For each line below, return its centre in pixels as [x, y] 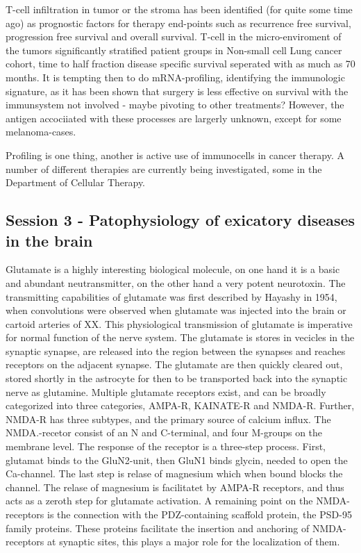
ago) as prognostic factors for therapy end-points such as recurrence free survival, [178, 23]
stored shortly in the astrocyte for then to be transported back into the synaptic [177, 378]
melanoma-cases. [41, 132]
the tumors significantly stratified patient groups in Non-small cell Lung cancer [174, 50]
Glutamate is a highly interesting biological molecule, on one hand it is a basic [173, 269]
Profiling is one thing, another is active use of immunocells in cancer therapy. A [175, 155]
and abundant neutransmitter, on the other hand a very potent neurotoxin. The [176, 282]
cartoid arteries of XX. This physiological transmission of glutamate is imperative [179, 323]
